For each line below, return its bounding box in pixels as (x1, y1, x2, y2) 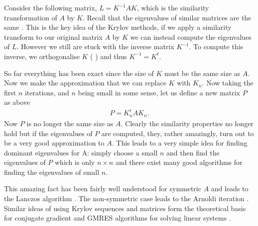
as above (4, 97, 30, 107)
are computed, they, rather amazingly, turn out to (101, 128, 254, 138)
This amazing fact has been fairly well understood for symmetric (4, 183, 201, 194)
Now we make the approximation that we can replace (4, 77, 166, 88)
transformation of (4, 12, 57, 22)
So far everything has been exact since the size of (4, 68, 154, 78)
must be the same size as (164, 68, 241, 78)
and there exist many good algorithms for (115, 157, 243, 167)
